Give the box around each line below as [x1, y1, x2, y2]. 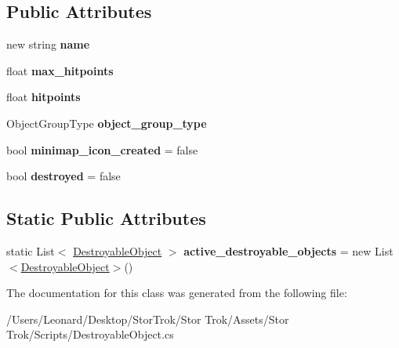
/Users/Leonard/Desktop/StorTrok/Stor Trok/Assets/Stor [6, 310, 289, 327]
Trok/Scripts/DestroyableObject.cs [6, 326, 174, 343]
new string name [6, 36, 90, 53]
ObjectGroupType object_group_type [6, 114, 207, 131]
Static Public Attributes [6, 206, 206, 230]
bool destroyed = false [6, 168, 121, 184]
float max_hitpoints [6, 62, 114, 78]
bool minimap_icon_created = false [6, 141, 198, 158]
